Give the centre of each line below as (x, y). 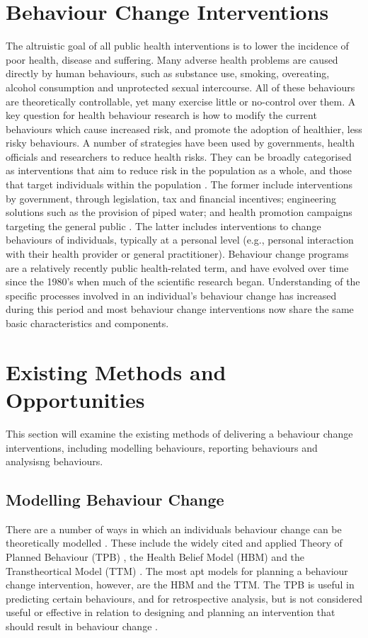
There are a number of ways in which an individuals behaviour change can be (174, 529)
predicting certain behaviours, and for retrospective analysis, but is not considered (184, 598)
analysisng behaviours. (54, 461)
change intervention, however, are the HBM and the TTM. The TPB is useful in (180, 585)
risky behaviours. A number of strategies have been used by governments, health (180, 143)
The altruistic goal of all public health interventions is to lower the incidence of (177, 46)
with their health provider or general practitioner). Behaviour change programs (177, 254)
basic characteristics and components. (87, 323)
